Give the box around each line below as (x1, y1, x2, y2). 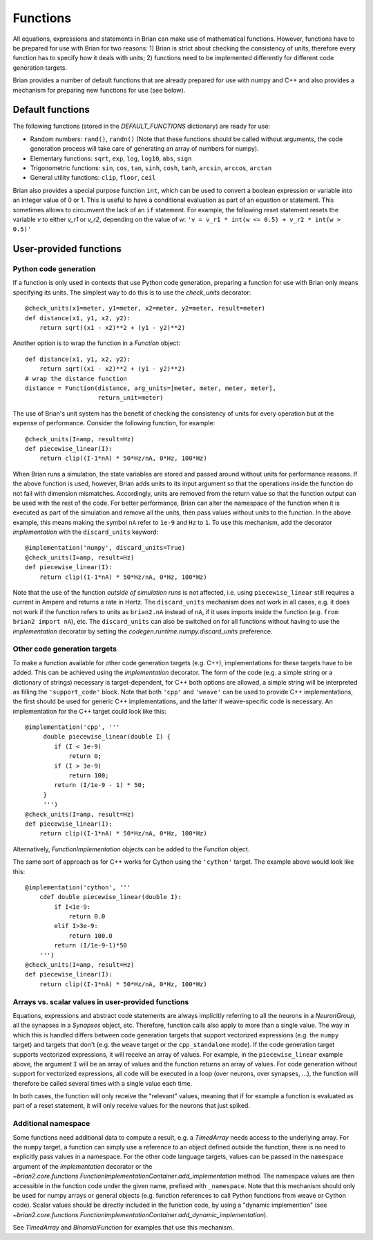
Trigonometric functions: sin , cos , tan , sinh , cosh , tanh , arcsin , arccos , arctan (30, 163, 272, 172)
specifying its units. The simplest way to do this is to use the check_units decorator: (12, 288, 251, 297)
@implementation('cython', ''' (25, 883, 131, 891)
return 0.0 (68, 913, 106, 920)
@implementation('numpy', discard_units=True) (25, 544, 186, 552)
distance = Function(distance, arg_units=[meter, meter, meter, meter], (25, 384, 276, 392)
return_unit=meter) (97, 394, 164, 402)
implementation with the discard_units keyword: (12, 528, 159, 536)
